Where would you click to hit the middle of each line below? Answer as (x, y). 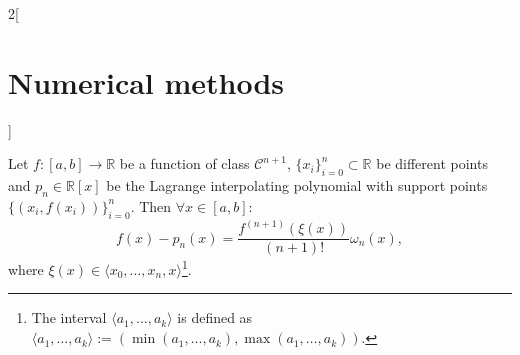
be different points (432, 163)
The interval (69, 317)
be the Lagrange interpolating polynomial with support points (297, 185)
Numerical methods (146, 81)
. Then (151, 205)
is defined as (215, 317)
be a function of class (184, 163)
